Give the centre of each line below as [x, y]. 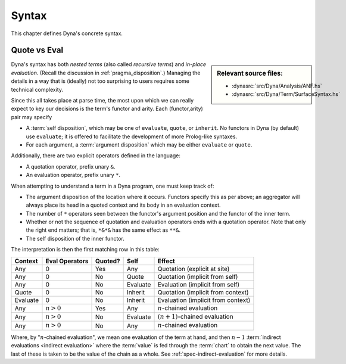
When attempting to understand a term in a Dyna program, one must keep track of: [113, 186]
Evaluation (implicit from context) [204, 300]
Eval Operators [67, 261]
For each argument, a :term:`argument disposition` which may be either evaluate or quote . [139, 144]
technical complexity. [37, 89]
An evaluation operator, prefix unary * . [73, 175]
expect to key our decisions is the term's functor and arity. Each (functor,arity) [107, 109]
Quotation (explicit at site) [194, 269]
